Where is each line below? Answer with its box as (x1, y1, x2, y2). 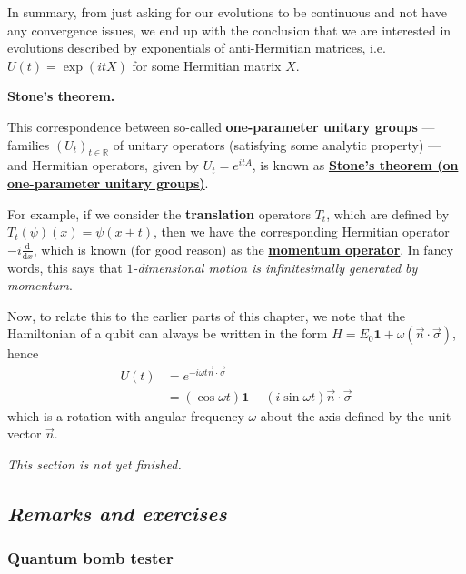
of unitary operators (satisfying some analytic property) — (113, 135, 441, 154)
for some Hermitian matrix (132, 55, 282, 75)
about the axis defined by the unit (260, 406, 451, 425)
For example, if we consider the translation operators (7, 204, 311, 223)
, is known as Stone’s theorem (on (252, 156, 459, 175)
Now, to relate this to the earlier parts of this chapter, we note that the (7, 306, 405, 325)
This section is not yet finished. (7, 455, 182, 474)
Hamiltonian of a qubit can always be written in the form (7, 324, 328, 343)
